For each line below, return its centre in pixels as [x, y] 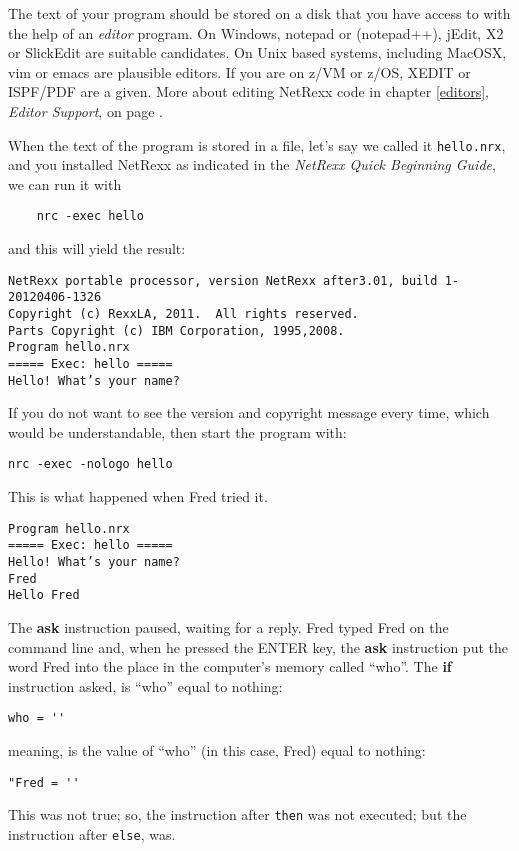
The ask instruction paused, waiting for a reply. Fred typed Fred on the [228, 626]
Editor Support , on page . [85, 110]
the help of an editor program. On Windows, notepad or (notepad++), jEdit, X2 [256, 32]
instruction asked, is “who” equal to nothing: [145, 685]
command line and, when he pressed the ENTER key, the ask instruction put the [258, 646]
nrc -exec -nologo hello [90, 464]
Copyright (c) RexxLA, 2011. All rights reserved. [183, 313]
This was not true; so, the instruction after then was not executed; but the [237, 814]
